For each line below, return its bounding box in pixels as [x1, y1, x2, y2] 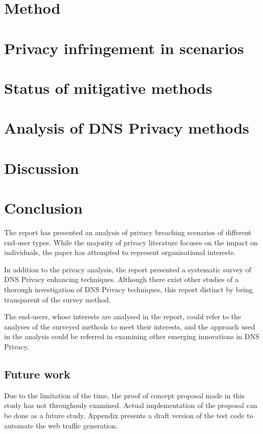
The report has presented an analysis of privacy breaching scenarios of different [4, 227, 252, 237]
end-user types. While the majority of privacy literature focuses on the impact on [4, 237, 258, 247]
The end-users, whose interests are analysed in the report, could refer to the [4, 311, 242, 322]
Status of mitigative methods [4, 77, 213, 98]
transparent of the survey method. [4, 294, 111, 304]
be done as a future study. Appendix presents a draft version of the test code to [4, 410, 253, 420]
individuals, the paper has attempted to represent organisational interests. [4, 247, 236, 258]
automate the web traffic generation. [4, 420, 118, 430]
